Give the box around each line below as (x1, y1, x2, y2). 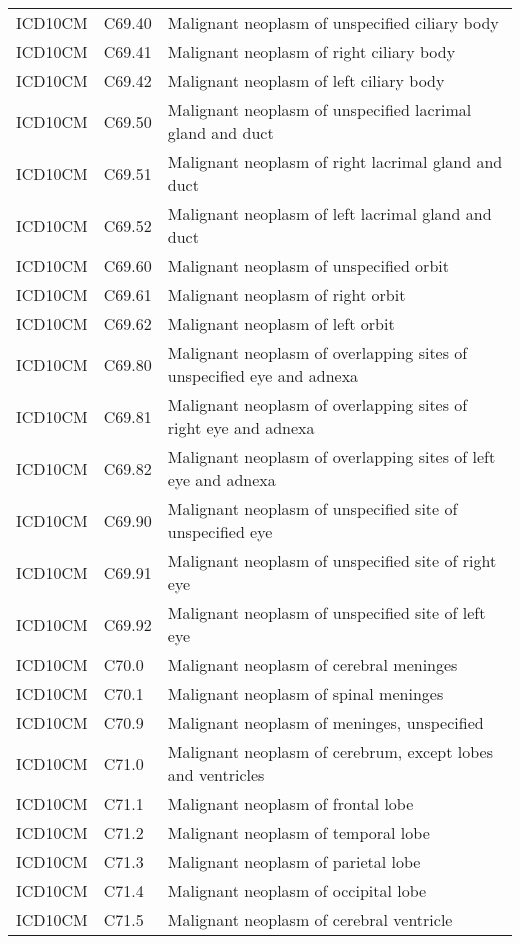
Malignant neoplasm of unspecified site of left (167, 601, 486, 624)
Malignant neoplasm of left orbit (167, 312, 395, 335)
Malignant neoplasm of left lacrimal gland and (167, 202, 492, 225)
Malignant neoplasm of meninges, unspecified (167, 711, 484, 734)
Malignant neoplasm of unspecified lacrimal (167, 98, 472, 121)
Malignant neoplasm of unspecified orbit (167, 254, 449, 277)
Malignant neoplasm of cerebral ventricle (167, 908, 453, 931)
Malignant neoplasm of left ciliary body (167, 69, 445, 92)
